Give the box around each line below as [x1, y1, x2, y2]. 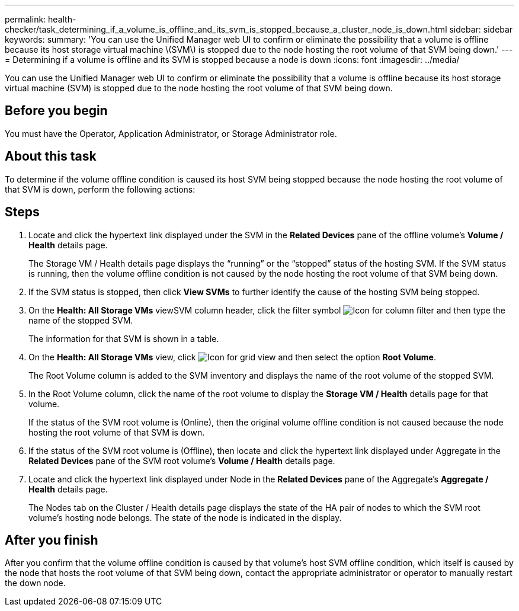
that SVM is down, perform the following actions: [5, 184, 196, 194]
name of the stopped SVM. [28, 315, 133, 325]
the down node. [5, 578, 66, 588]
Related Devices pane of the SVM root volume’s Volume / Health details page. [28, 455, 335, 466]
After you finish [5, 532, 98, 548]
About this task [5, 149, 97, 164]
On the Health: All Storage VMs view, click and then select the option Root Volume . [28, 351, 436, 362]
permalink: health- [5, 14, 76, 24]
